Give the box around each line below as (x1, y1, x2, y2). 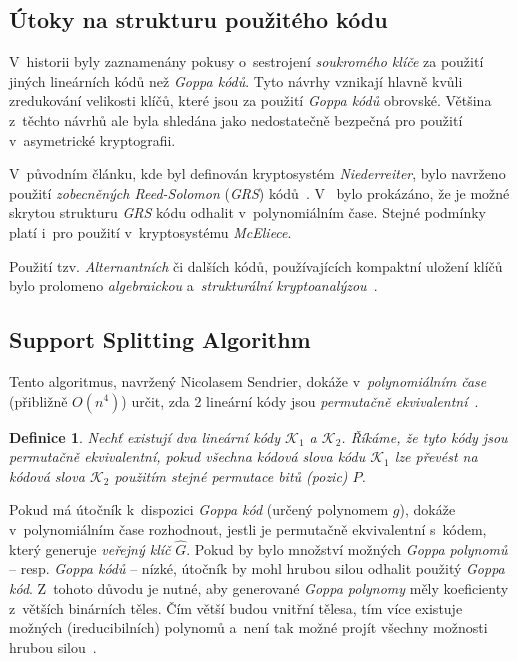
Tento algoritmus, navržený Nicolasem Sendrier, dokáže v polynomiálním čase (9, 370, 487, 391)
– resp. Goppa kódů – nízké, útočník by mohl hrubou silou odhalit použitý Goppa (9, 558, 505, 579)
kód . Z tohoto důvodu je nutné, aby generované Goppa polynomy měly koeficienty (9, 577, 509, 598)
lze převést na (394, 446, 478, 467)
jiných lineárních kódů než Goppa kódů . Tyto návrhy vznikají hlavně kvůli (9, 70, 463, 91)
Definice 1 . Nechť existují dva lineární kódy (9, 426, 281, 447)
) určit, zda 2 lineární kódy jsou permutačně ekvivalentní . (121, 390, 479, 411)
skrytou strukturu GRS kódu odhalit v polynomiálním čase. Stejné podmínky (9, 202, 486, 223)
